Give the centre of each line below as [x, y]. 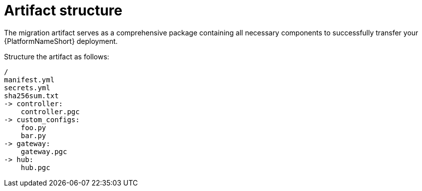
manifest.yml [29, 80]
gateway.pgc [44, 151]
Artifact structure [63, 10]
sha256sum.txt [31, 95]
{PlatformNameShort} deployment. [61, 41]
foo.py [33, 127]
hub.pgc [35, 167]
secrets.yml [27, 88]
